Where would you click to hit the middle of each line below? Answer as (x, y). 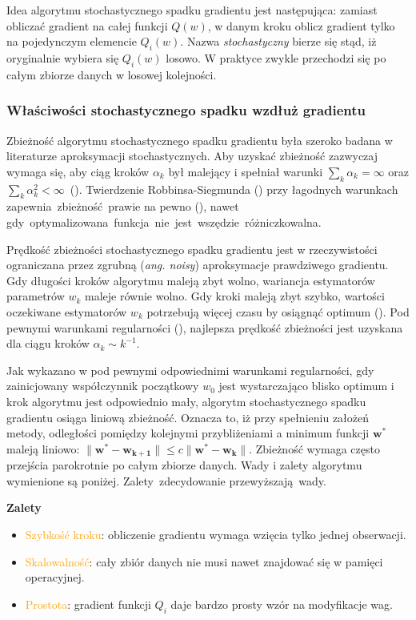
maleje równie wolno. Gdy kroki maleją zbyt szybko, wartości (235, 296)
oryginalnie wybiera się (63, 57)
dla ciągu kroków (48, 343)
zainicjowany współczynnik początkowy (103, 386)
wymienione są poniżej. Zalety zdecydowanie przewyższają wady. (166, 480)
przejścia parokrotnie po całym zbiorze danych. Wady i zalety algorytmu (184, 465)
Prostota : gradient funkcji (88, 604)
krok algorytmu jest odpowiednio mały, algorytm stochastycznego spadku (186, 401)
